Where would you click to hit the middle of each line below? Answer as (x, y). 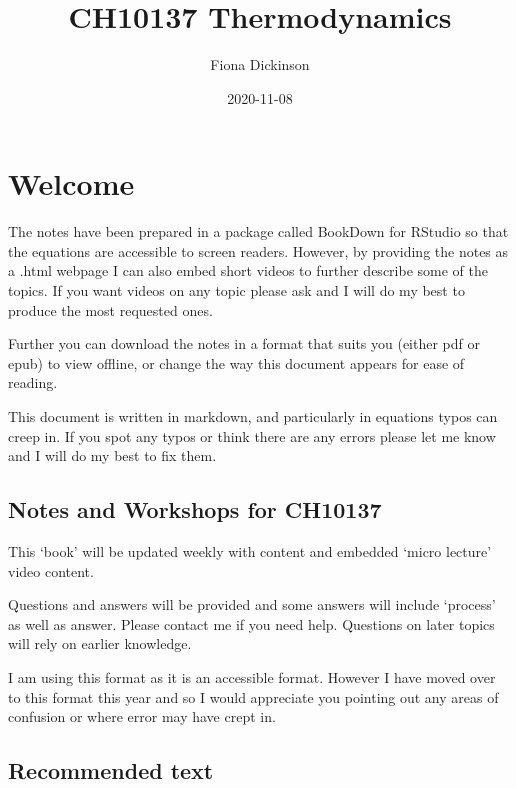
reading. (33, 382)
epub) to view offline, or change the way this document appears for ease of (236, 362)
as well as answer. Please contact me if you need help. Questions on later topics (251, 623)
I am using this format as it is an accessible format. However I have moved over (252, 676)
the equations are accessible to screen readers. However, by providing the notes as (258, 250)
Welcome (71, 183)
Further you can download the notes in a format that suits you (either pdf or (244, 343)
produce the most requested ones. (110, 309)
